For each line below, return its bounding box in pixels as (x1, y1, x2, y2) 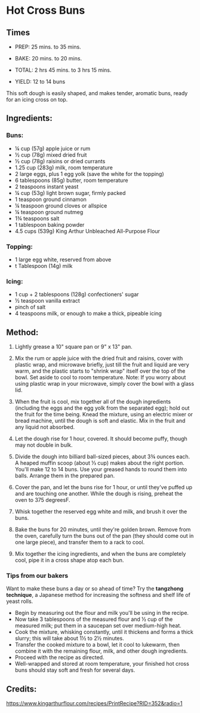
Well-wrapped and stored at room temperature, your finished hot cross (14, 660, 189, 668)
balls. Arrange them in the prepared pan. (14, 472, 115, 479)
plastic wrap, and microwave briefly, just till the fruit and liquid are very (14, 361, 189, 368)
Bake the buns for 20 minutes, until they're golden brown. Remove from (14, 526, 191, 533)
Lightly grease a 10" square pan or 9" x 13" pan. (14, 343, 133, 351)
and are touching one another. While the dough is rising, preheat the (14, 490, 183, 497)
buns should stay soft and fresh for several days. (14, 666, 136, 674)
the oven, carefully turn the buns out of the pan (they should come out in (14, 532, 194, 540)
